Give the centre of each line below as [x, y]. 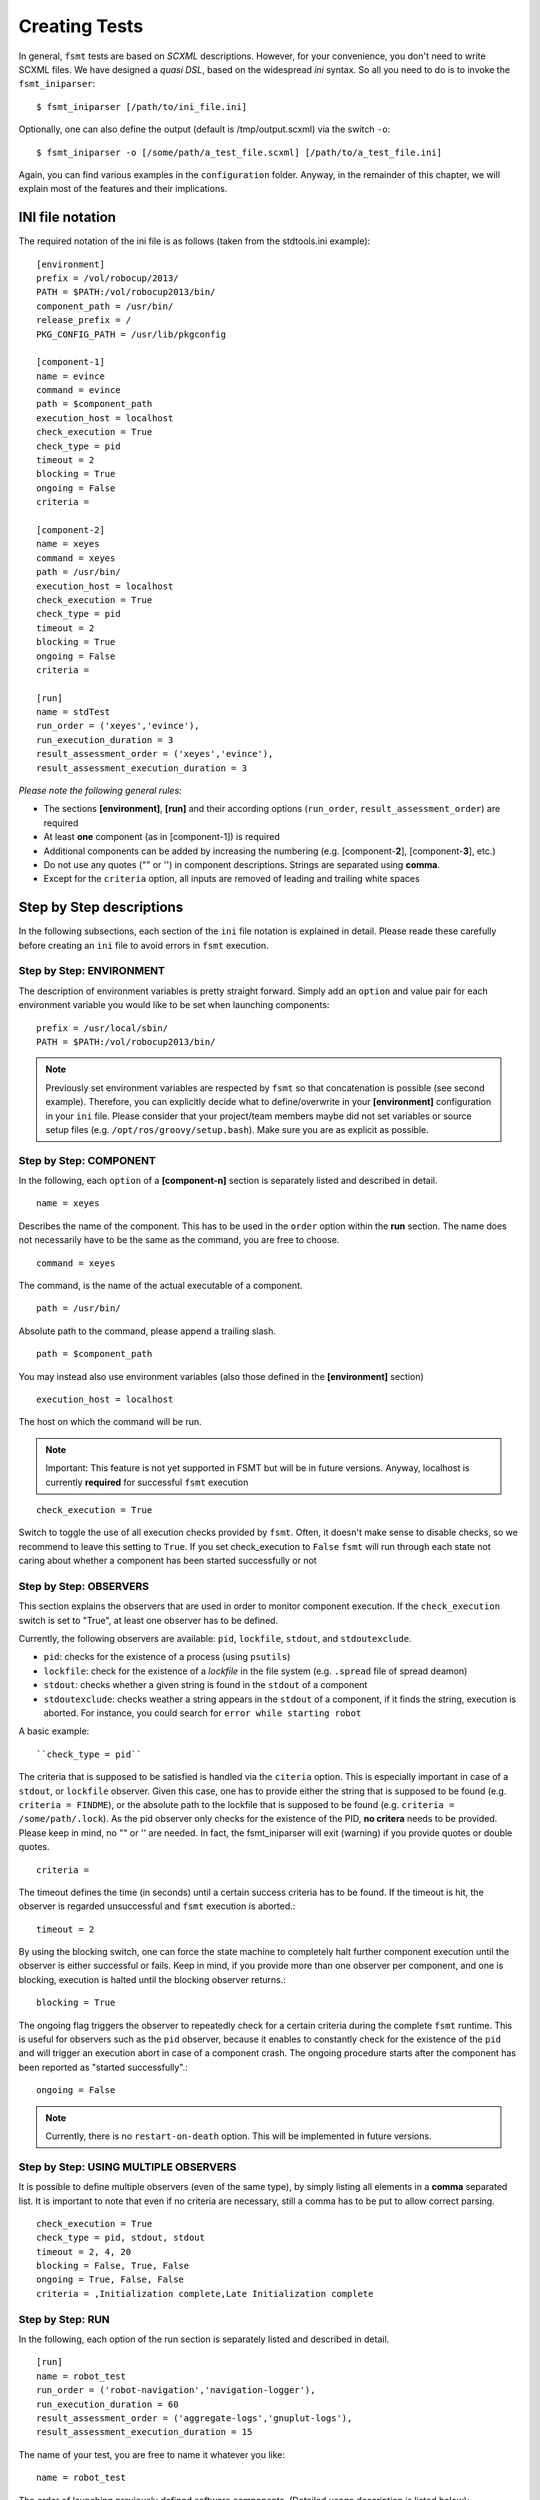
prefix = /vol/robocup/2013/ [107, 278]
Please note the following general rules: [100, 791]
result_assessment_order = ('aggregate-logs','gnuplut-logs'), [194, 2418]
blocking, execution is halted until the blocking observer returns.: [152, 1979]
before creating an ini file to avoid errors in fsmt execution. [143, 945]
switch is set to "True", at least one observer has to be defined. [148, 1620]
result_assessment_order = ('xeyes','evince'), [155, 754]
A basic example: [54, 1731]
